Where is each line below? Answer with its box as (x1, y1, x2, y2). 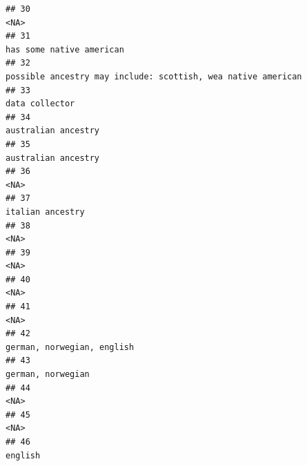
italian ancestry (6, 206, 85, 217)
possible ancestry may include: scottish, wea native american (6, 71, 302, 81)
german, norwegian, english (6, 342, 135, 352)
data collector (6, 99, 75, 109)
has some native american (6, 44, 124, 55)
